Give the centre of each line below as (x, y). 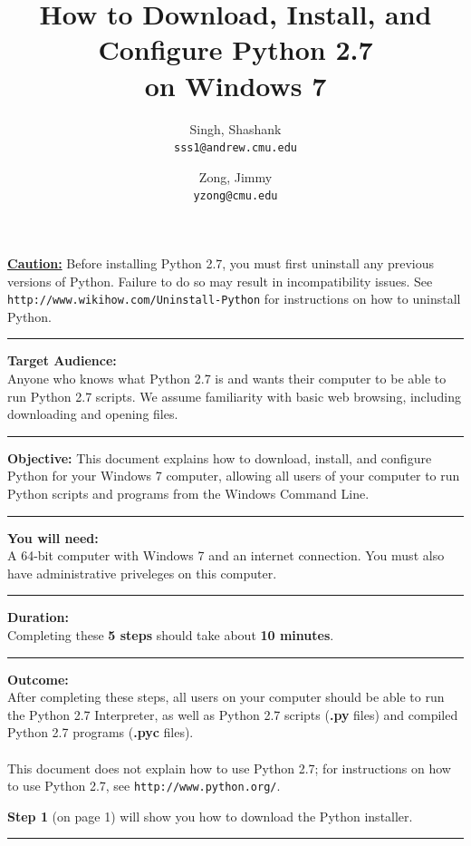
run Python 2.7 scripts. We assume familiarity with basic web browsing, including (234, 396)
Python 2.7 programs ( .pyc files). (101, 732)
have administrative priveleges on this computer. (142, 573)
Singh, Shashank (235, 128)
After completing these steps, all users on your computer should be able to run (226, 697)
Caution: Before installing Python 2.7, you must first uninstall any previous (221, 263)
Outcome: (38, 679)
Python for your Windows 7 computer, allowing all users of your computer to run (234, 476)
